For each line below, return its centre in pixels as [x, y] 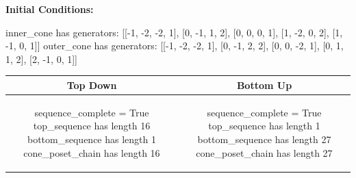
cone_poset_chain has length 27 [264, 152]
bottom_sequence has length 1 [92, 139]
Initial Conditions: [50, 9]
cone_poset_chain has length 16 [92, 152]
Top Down [92, 85]
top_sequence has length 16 [92, 126]
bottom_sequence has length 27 [264, 139]
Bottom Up [264, 85]
